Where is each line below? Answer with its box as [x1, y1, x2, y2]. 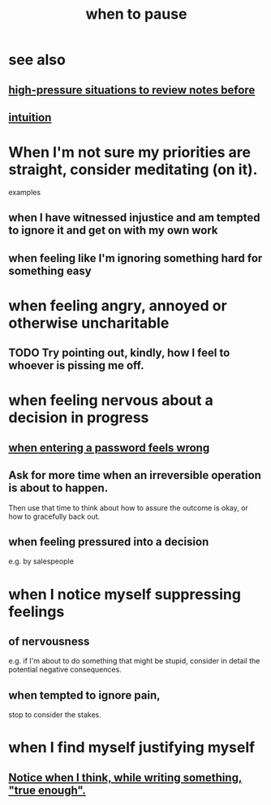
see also [8, 50, 67, 69]
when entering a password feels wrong [8, 441, 210, 455]
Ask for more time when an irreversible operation [8, 468, 262, 482]
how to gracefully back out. [8, 511, 101, 521]
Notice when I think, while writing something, [8, 770, 243, 785]
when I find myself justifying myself [8, 738, 256, 757]
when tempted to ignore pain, [8, 688, 161, 702]
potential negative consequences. [8, 664, 122, 675]
